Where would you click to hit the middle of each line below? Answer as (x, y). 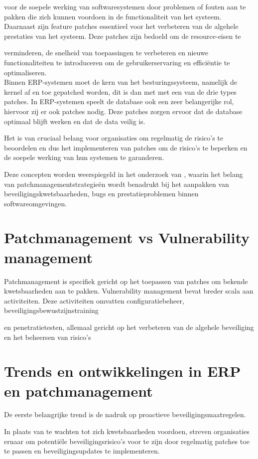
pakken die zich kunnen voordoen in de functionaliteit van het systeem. (113, 16)
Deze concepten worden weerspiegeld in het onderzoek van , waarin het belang (124, 174)
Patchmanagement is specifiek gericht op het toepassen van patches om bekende (126, 281)
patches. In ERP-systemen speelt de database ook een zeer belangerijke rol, (119, 101)
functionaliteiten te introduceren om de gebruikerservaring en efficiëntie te (117, 62)
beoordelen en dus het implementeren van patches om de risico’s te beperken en (126, 147)
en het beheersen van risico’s (48, 337)
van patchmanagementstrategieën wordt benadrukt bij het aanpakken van (117, 184)
